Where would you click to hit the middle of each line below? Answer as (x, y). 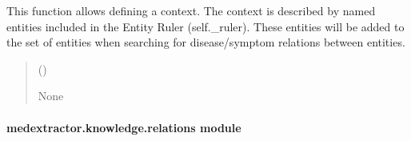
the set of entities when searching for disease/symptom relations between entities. (206, 42)
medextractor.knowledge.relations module (124, 127)
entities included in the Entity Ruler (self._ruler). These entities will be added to (205, 26)
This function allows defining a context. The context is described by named (191, 10)
